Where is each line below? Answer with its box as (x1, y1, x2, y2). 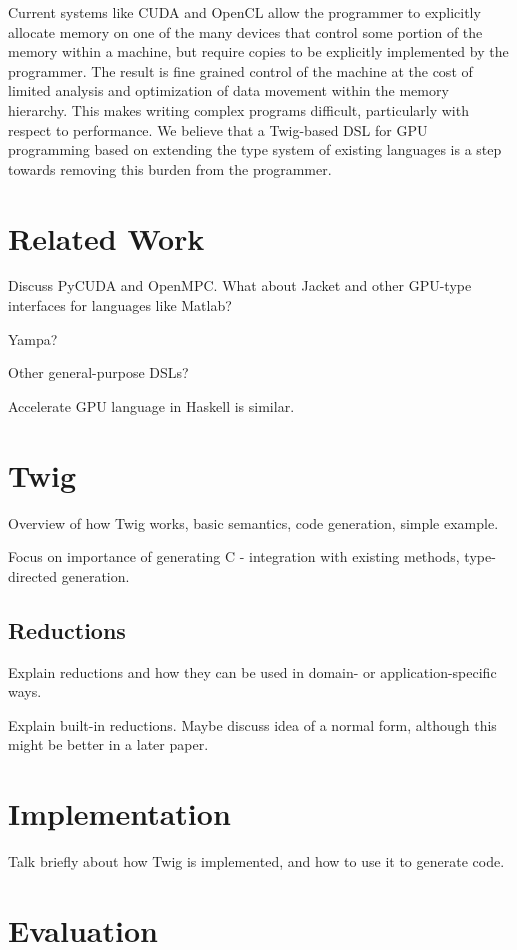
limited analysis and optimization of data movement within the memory (8, 80, 449, 101)
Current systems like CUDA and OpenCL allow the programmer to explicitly (8, 2, 481, 22)
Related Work (8, 217, 205, 258)
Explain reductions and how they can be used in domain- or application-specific (8, 661, 497, 682)
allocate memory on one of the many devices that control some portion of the (8, 21, 483, 42)
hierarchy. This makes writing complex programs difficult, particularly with (8, 99, 469, 120)
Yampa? (8, 328, 58, 349)
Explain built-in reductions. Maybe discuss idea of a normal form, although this (8, 714, 497, 735)
